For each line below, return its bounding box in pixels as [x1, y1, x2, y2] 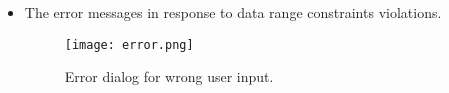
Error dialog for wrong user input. [64, 66, 274, 87]
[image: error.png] [64, 37, 194, 52]
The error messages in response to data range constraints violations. [24, 2, 442, 22]
